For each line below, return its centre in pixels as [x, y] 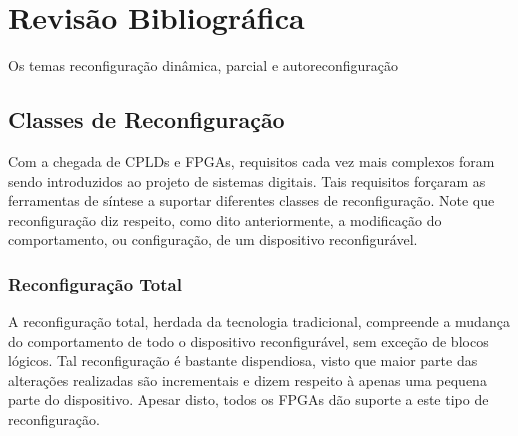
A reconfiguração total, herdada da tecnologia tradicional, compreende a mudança [259, 321]
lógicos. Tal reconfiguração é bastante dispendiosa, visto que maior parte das [243, 360]
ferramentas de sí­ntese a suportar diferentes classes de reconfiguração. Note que [251, 200]
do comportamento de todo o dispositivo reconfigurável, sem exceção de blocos [248, 340]
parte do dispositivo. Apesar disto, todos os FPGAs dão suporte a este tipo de [248, 399]
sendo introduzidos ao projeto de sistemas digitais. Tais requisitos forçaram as [247, 180]
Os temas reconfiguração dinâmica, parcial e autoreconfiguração [203, 65]
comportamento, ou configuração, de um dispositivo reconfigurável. [213, 239]
